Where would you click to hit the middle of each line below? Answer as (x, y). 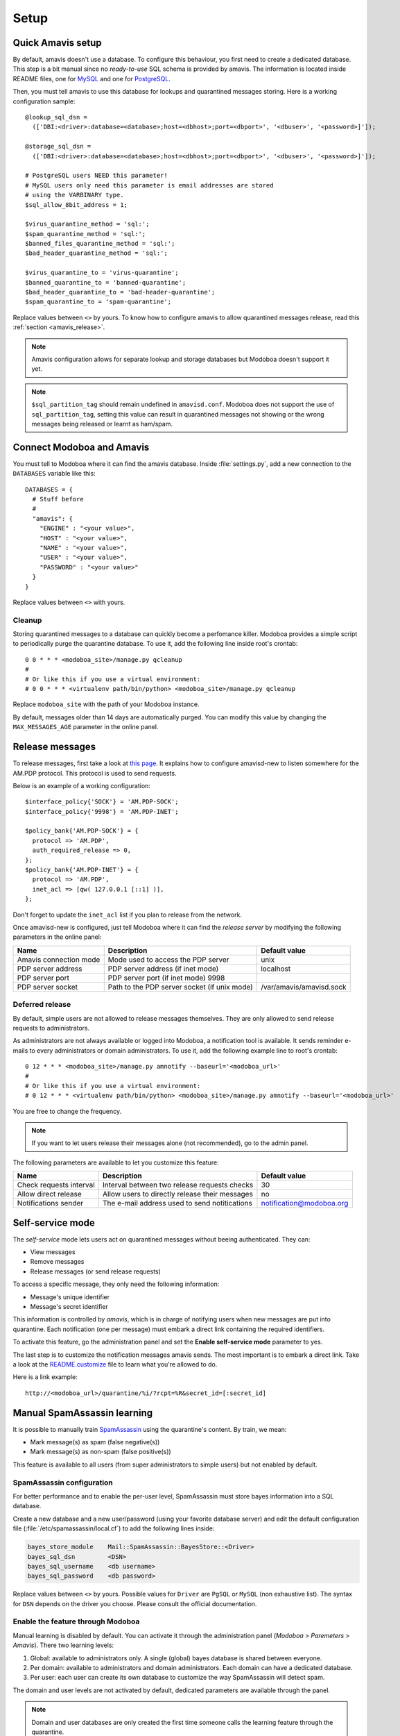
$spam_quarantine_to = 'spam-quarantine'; (98, 302)
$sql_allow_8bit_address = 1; (77, 205)
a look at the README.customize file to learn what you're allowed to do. (115, 1364)
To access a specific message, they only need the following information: (116, 1284)
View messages (53, 1252)
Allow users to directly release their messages (178, 1194)
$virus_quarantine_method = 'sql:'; (87, 224)
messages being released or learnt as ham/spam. (102, 424)
